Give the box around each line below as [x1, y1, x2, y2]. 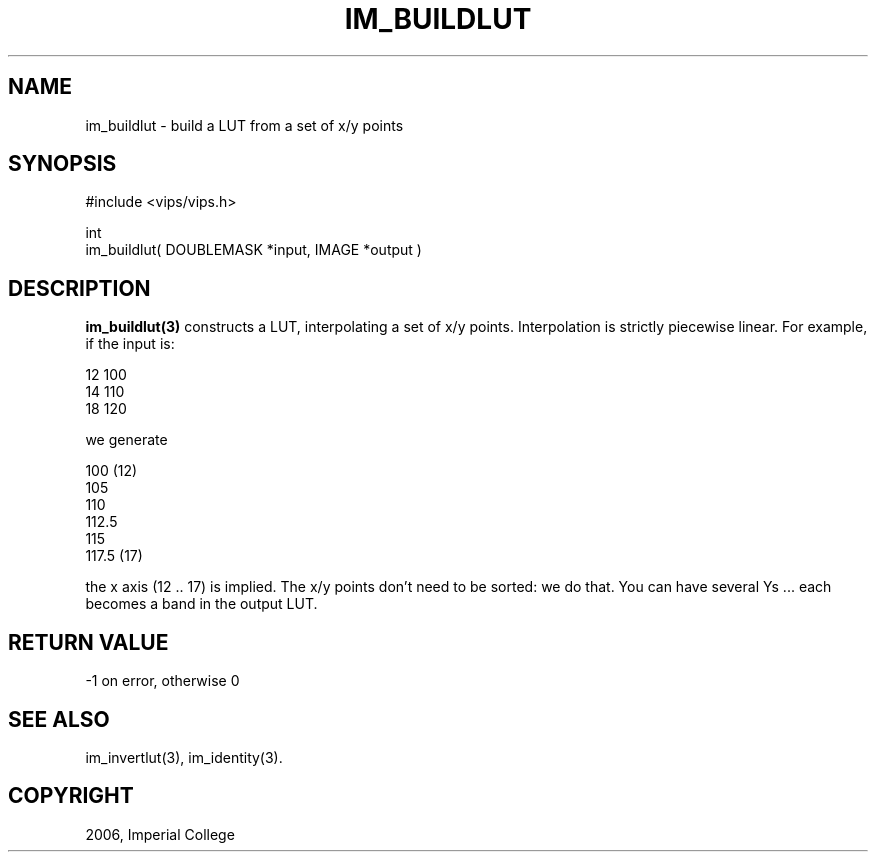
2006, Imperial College [85, 825, 235, 843]
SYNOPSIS [8, 151, 117, 177]
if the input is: [85, 335, 175, 353]
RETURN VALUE [8, 629, 169, 655]
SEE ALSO [8, 706, 110, 732]
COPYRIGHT [8, 783, 134, 809]
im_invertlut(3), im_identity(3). [85, 748, 283, 766]
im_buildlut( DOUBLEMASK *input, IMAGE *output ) [85, 241, 422, 259]
